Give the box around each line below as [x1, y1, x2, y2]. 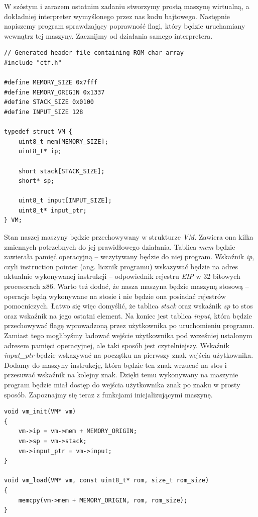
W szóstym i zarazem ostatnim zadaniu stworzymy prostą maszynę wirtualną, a [4, 1, 249, 11]
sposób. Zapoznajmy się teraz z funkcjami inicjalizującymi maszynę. [4, 389, 213, 399]
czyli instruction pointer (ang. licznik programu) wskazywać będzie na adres [4, 261, 238, 271]
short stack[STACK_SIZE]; [18, 167, 105, 175]
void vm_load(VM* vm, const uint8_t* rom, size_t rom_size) [4, 477, 209, 484]
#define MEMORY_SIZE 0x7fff [4, 79, 98, 86]
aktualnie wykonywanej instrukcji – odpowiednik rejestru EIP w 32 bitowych [4, 271, 240, 281]
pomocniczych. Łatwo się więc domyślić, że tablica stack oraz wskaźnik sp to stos [4, 300, 253, 311]
